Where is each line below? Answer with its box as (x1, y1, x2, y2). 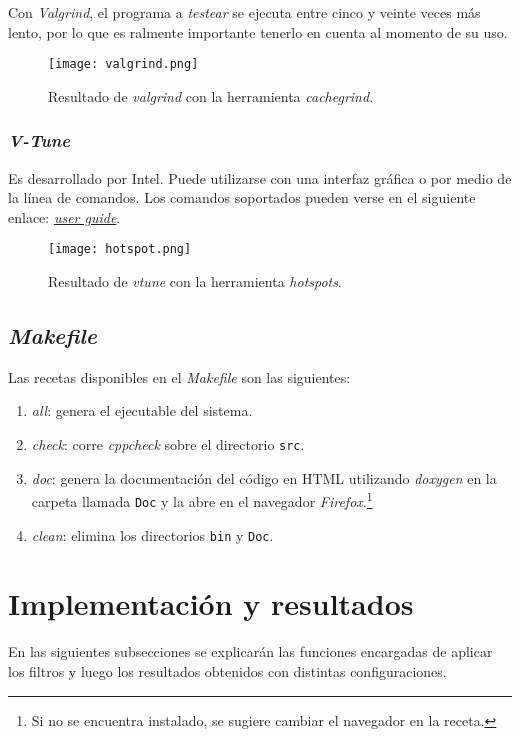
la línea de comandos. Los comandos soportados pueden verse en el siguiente (8, 187, 476, 208)
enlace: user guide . (8, 206, 121, 227)
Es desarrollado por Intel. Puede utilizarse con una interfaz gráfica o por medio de (8, 167, 512, 188)
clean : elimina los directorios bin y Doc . (31, 524, 274, 545)
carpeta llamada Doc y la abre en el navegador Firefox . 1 (31, 488, 373, 511)
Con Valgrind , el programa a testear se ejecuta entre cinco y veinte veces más (8, 2, 481, 22)
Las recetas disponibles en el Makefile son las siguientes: (8, 366, 351, 387)
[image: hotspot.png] (48, 242, 192, 257)
